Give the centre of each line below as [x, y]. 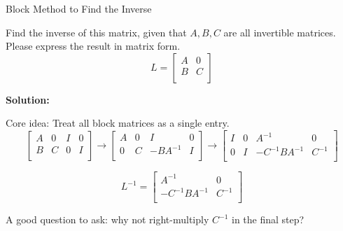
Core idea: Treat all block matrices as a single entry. [118, 123]
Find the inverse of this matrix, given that [96, 32]
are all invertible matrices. [280, 32]
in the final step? [268, 219]
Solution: [28, 99]
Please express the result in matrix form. [93, 46]
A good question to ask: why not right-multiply [107, 219]
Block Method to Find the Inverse [79, 8]
